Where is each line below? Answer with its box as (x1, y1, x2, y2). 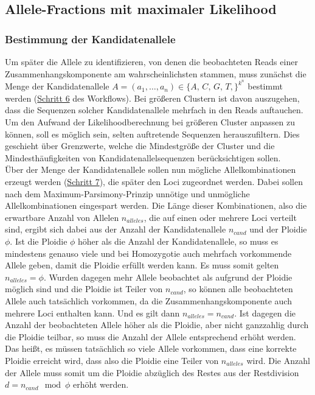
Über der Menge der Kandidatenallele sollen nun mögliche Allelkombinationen (5, 163, 296, 176)
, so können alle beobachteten (183, 282, 293, 295)
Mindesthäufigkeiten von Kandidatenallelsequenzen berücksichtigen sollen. (5, 151, 281, 164)
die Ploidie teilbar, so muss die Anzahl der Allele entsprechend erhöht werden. (5, 330, 296, 343)
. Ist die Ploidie (10, 234, 67, 247)
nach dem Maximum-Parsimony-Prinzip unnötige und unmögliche (5, 187, 250, 200)
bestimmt (247, 80, 283, 93)
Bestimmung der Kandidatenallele (5, 31, 176, 46)
